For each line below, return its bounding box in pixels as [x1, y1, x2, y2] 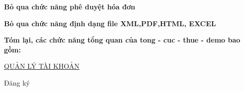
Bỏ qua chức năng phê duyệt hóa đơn [4, 1, 135, 11]
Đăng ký [4, 77, 30, 88]
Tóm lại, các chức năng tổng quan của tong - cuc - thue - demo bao [4, 35, 241, 45]
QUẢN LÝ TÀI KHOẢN [4, 61, 80, 71]
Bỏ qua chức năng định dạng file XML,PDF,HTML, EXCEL [4, 18, 216, 28]
